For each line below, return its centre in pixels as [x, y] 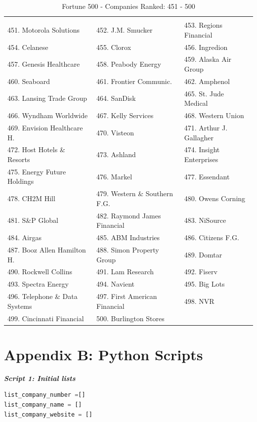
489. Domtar [203, 254]
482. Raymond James [129, 215]
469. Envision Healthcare [45, 127]
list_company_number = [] [45, 395]
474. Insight [202, 149]
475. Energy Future [37, 171]
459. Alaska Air [208, 59]
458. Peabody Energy [129, 64]
